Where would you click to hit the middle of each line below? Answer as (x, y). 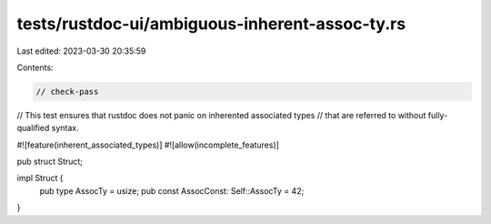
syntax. (65, 128)
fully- (438, 115)
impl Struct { (40, 178)
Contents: (35, 67)
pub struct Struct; (50, 162)
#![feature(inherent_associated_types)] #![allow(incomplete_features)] (148, 145)
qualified (33, 128)
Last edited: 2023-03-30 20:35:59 (81, 51)
